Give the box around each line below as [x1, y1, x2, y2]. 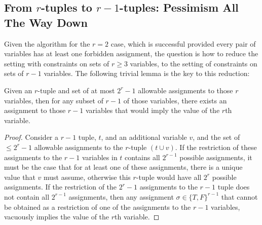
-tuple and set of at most [38, 85, 115, 95]
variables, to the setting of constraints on [130, 58, 257, 68]
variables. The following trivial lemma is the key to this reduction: [44, 68, 250, 79]
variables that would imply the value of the [85, 105, 220, 116]
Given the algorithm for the [4, 38, 90, 49]
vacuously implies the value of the [4, 211, 109, 222]
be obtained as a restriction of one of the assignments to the [4, 201, 191, 212]
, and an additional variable [101, 132, 187, 142]
